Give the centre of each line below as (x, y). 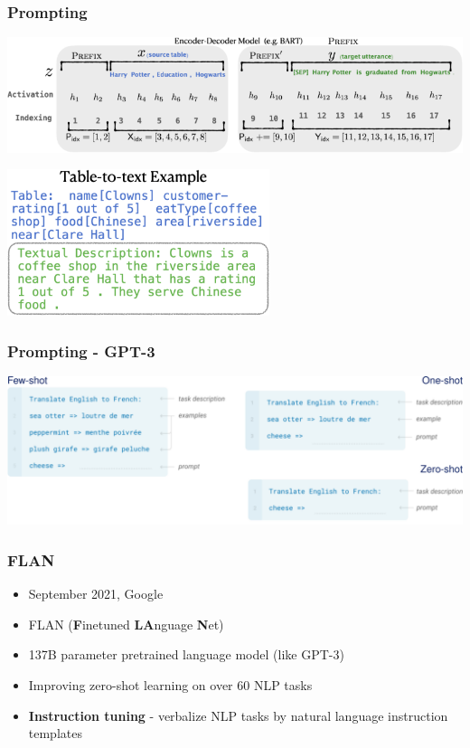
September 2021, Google (96, 594)
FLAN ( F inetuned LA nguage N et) (126, 624)
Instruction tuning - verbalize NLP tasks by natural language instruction (238, 715)
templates (55, 733)
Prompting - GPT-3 (81, 350)
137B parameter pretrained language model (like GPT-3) (186, 654)
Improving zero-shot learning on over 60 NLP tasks (170, 684)
